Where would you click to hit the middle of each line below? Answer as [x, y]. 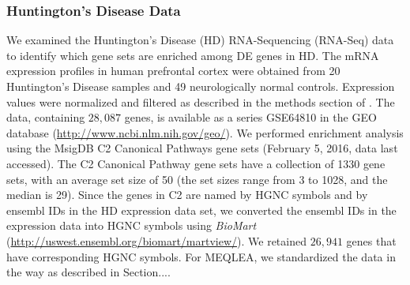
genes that [371, 240]
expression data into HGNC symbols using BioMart [132, 225]
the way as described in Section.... [88, 272]
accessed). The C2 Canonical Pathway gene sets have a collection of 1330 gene [196, 163]
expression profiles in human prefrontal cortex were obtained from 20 [173, 71]
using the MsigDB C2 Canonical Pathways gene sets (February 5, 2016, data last [202, 148]
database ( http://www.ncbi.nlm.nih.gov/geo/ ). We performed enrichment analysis [205, 132]
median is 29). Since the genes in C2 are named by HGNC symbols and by [187, 195]
